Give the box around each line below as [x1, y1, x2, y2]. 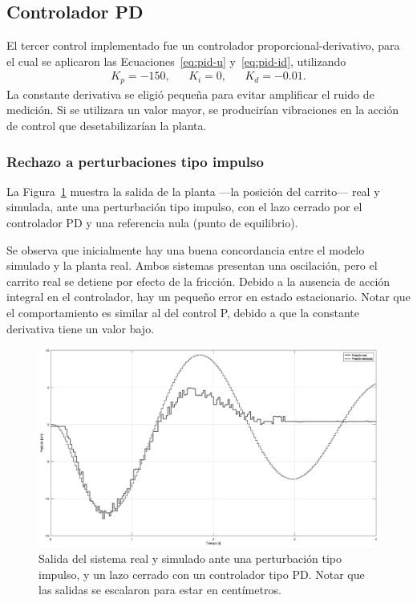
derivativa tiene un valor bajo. [6, 320, 155, 336]
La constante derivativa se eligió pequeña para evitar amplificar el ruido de [6, 85, 374, 102]
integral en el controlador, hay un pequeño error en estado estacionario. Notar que [6, 288, 411, 305]
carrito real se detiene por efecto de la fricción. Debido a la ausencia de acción [6, 272, 391, 289]
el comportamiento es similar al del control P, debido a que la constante [6, 304, 359, 321]
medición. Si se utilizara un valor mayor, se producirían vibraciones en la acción [6, 101, 399, 118]
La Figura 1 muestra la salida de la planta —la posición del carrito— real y [6, 182, 380, 199]
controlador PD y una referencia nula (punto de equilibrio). [6, 214, 298, 231]
